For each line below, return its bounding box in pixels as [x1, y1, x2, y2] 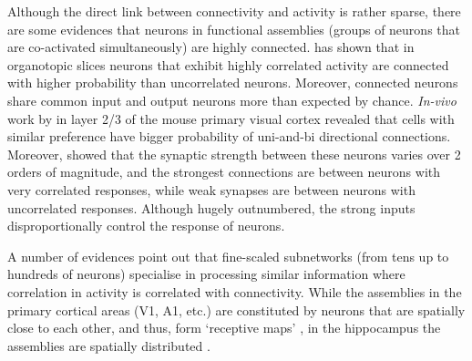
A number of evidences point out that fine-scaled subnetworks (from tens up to [7, 246, 449, 265]
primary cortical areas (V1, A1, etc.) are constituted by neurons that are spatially [7, 300, 466, 319]
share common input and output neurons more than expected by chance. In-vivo [7, 90, 457, 109]
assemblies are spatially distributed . [7, 335, 210, 355]
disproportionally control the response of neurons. [7, 216, 285, 235]
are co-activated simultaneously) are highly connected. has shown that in [7, 37, 415, 57]
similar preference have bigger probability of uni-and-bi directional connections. [7, 127, 451, 146]
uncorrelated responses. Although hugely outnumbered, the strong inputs [7, 198, 416, 217]
